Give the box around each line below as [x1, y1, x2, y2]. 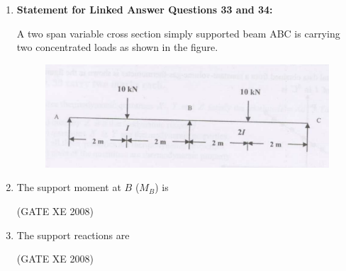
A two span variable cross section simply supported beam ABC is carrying [16, 25, 340, 40]
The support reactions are [16, 227, 130, 242]
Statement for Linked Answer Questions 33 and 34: [16, 2, 273, 16]
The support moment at [16, 180, 121, 195]
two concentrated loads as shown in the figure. [16, 40, 218, 54]
